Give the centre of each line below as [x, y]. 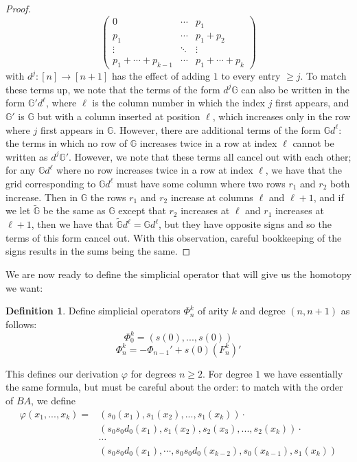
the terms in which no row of [67, 143]
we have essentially [303, 373]
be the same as [74, 210]
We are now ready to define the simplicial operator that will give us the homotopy [178, 274]
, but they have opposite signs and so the [245, 224]
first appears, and [312, 103]
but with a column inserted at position [119, 116]
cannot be [313, 143]
